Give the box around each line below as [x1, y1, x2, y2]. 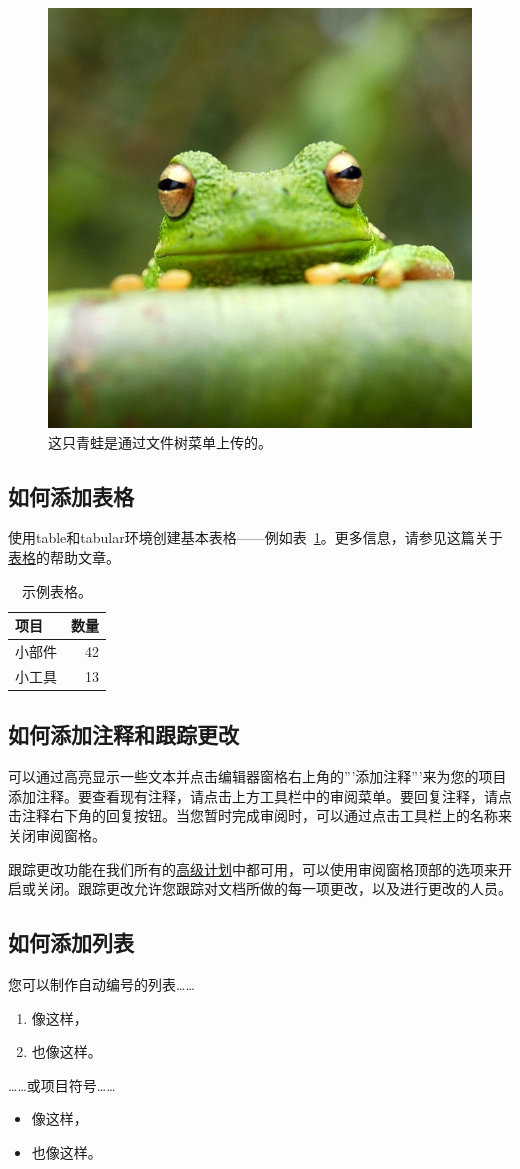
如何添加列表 [8, 927, 134, 958]
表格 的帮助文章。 [8, 547, 120, 567]
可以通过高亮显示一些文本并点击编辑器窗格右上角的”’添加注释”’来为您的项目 [8, 766, 507, 787]
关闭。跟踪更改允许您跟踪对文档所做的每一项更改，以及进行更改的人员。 [35, 878, 512, 899]
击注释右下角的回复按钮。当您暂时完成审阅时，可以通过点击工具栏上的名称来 [8, 805, 512, 826]
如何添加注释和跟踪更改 [8, 719, 239, 750]
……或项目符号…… [8, 1074, 116, 1095]
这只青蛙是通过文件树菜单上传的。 [48, 431, 272, 452]
